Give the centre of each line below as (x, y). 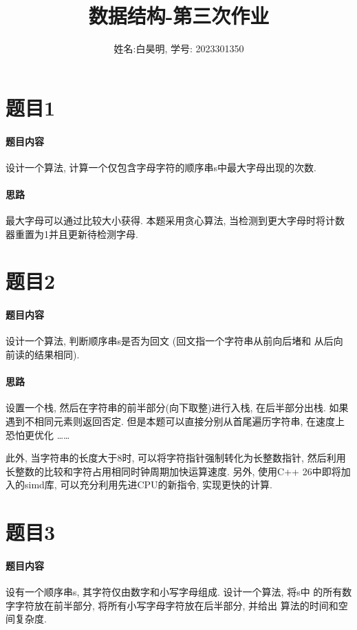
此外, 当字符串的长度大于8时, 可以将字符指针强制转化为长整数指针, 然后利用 (176, 458)
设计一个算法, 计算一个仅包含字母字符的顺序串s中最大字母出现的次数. (161, 167)
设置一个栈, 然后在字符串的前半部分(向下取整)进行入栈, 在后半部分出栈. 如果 (177, 408)
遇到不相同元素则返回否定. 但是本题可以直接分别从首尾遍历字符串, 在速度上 (175, 421)
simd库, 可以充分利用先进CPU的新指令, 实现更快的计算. (148, 485)
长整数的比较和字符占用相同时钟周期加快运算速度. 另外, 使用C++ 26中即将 (173, 471)
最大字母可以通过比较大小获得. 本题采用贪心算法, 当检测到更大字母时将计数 (175, 220)
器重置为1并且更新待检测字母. (72, 233)
